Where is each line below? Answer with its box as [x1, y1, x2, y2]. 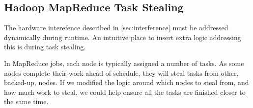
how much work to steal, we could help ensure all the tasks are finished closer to [4, 86, 246, 97]
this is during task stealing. [4, 42, 86, 52]
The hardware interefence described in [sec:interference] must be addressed [4, 22, 228, 33]
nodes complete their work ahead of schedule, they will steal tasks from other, [4, 67, 239, 78]
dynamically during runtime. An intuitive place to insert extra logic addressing [4, 32, 241, 42]
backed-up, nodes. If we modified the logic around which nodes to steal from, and [4, 77, 249, 87]
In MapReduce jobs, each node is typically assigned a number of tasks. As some [4, 58, 244, 68]
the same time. [4, 96, 49, 107]
